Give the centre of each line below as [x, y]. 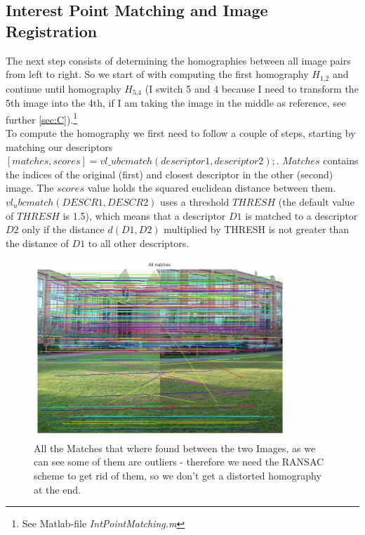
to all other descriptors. [139, 243]
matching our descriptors [59, 146]
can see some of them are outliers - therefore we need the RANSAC [179, 462]
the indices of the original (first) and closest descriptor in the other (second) [170, 174]
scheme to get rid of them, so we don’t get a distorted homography [178, 475]
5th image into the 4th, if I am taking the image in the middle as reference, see [176, 103]
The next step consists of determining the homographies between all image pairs [178, 60]
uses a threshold [195, 201]
